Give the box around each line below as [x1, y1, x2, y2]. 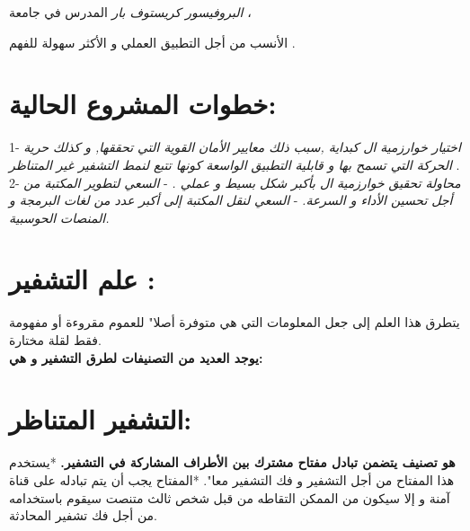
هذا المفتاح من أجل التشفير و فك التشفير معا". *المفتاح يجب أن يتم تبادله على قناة [9, 470, 455, 489]
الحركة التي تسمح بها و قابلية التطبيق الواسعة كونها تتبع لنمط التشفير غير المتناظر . [9, 155, 460, 173]
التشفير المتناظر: [9, 401, 192, 438]
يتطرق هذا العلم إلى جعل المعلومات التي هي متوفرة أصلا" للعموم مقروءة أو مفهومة [9, 313, 460, 332]
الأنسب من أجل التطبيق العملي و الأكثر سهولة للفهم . [9, 32, 296, 51]
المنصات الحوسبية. [9, 208, 110, 226]
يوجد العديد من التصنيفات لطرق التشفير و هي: [9, 348, 263, 367]
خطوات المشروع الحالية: [9, 85, 277, 122]
